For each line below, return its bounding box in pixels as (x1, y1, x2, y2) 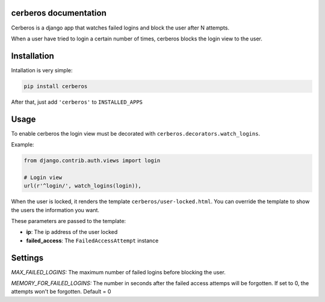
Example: (11, 141, 34, 148)
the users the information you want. (11, 206, 99, 213)
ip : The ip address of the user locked (26, 228, 118, 236)
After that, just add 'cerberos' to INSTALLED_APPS (11, 98, 143, 105)
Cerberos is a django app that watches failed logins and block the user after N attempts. (11, 24, 230, 31)
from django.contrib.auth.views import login (23, 157, 161, 164)
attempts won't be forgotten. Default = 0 (11, 288, 111, 295)
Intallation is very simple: (11, 66, 73, 74)
